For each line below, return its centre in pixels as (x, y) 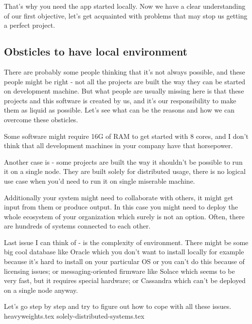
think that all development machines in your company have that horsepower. (118, 145)
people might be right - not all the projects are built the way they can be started (125, 81)
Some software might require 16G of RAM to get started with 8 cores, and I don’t (126, 136)
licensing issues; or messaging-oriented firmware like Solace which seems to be (119, 271)
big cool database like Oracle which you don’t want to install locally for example (124, 252)
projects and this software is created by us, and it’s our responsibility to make (120, 100)
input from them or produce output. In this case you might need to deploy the (121, 207)
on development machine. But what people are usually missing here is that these (124, 91)
